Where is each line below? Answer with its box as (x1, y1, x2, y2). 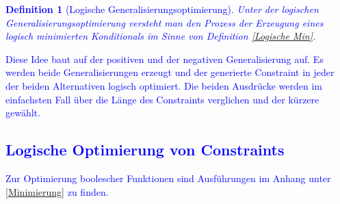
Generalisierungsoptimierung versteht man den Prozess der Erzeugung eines (5, 15, 324, 29)
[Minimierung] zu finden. (5, 184, 109, 199)
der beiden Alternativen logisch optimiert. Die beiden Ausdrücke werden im (5, 78, 322, 92)
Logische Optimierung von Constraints (5, 139, 285, 160)
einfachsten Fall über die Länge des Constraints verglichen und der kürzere (5, 92, 319, 106)
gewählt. (5, 105, 40, 120)
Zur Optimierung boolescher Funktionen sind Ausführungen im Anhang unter (5, 170, 331, 185)
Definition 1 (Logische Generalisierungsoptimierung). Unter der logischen (5, 2, 319, 16)
